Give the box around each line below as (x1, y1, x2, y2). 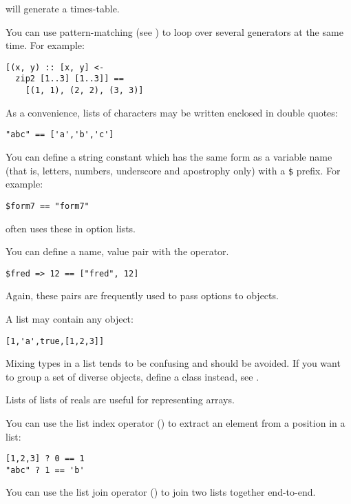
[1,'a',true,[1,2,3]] (6, 336, 105, 346)
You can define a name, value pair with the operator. (6, 244, 229, 259)
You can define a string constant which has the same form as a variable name (6, 150, 332, 163)
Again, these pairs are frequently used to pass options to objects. (6, 288, 279, 303)
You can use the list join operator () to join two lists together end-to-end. (6, 485, 316, 499)
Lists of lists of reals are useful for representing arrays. (6, 392, 235, 407)
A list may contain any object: (6, 311, 134, 325)
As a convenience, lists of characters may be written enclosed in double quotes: (6, 105, 338, 119)
